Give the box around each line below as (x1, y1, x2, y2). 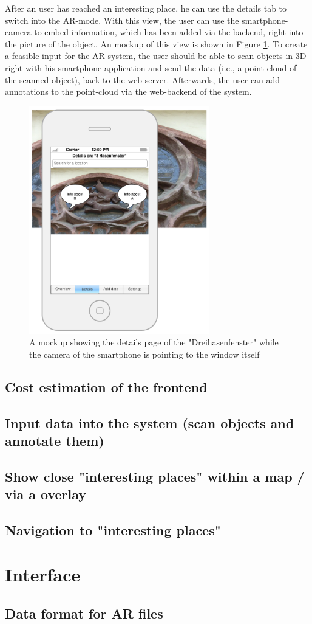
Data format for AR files (5, 604, 163, 623)
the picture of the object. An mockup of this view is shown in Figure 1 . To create (5, 37, 308, 50)
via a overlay (5, 485, 87, 504)
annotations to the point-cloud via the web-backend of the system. (5, 85, 252, 98)
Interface (5, 562, 81, 587)
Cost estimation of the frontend (5, 377, 208, 396)
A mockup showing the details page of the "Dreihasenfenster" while (29, 336, 279, 348)
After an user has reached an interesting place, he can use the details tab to (5, 2, 287, 14)
